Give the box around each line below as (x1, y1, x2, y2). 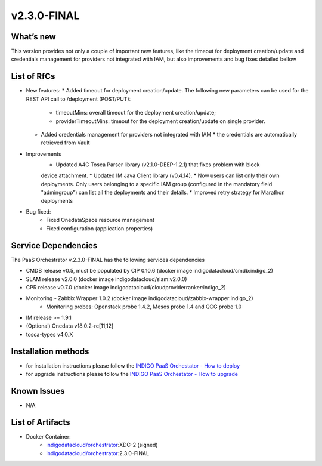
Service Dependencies (11, 240, 98, 251)
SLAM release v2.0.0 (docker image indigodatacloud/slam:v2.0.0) (26, 275, 187, 283)
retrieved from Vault (41, 139, 90, 146)
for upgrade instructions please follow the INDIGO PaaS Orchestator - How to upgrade (26, 371, 239, 378)
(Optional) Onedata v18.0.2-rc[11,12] (26, 322, 114, 329)
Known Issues (11, 385, 65, 396)
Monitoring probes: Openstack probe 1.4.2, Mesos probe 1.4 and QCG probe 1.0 (46, 303, 242, 310)
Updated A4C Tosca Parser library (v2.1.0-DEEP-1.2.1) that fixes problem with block (55, 161, 260, 168)
